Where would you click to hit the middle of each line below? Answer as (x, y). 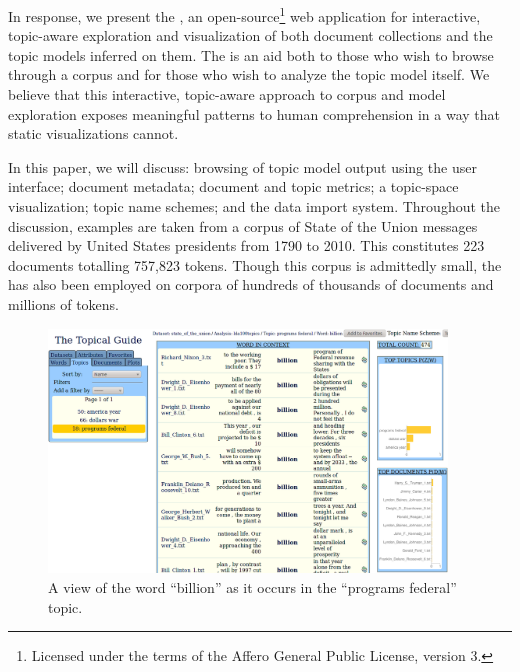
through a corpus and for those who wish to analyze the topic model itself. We (249, 74)
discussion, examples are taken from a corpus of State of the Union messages (243, 225)
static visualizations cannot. (93, 133)
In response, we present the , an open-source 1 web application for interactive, (244, 14)
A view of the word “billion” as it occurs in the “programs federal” (252, 587)
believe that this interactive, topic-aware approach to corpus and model (227, 94)
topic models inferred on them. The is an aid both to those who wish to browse (251, 54)
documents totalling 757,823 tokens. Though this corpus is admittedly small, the (255, 264)
